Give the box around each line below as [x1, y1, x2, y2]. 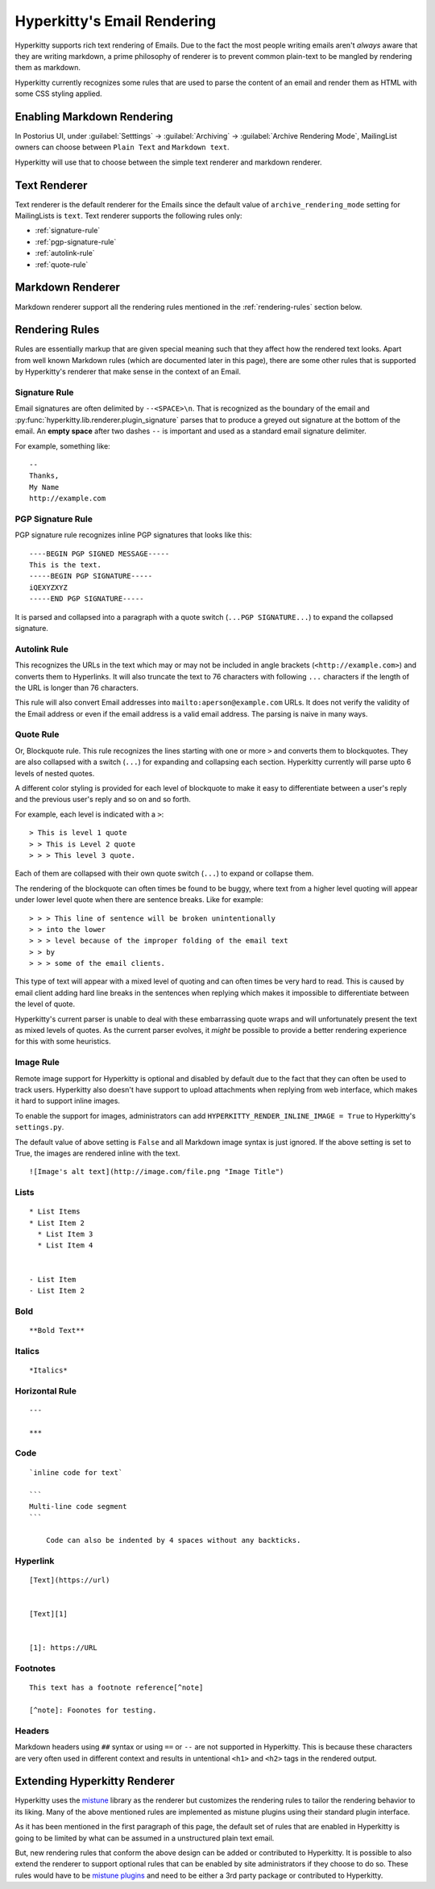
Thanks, [29, 471, 60, 480]
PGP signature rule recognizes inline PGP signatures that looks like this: [14, 530, 252, 540]
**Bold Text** [29, 1326, 85, 1335]
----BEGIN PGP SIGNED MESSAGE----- [29, 549, 170, 558]
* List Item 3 [37, 1230, 93, 1239]
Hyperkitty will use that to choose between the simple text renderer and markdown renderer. [14, 157, 322, 167]
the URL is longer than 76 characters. [14, 683, 139, 692]
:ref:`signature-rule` [35, 226, 101, 236]
